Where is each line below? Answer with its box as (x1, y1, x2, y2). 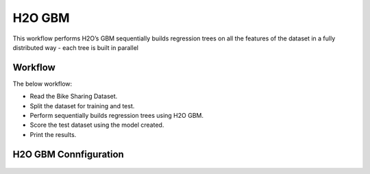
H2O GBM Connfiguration (12, 148, 125, 160)
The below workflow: (12, 79, 73, 88)
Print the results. (29, 130, 77, 138)
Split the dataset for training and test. (29, 101, 135, 110)
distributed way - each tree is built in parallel (12, 43, 138, 51)
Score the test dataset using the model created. (29, 121, 164, 129)
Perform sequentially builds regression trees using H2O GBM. (29, 112, 203, 120)
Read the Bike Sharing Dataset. (29, 92, 118, 101)
